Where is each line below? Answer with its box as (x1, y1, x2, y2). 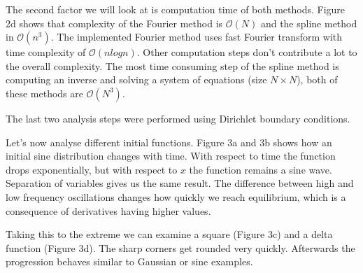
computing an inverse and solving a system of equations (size (6, 72, 267, 87)
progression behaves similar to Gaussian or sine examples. (6, 254, 253, 269)
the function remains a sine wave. (189, 162, 332, 176)
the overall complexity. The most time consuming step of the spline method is (6, 58, 339, 73)
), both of (297, 72, 338, 87)
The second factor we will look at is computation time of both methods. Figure (6, 2, 346, 16)
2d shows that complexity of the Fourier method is (6, 15, 223, 30)
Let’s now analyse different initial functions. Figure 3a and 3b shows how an (6, 134, 332, 149)
